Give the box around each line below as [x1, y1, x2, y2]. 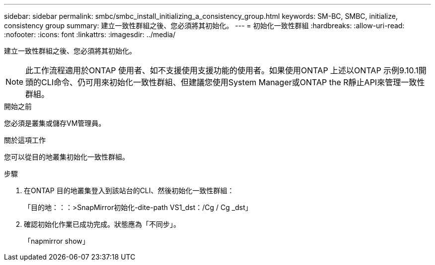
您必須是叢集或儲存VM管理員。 [4, 119, 106, 127]
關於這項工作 [4, 136, 46, 144]
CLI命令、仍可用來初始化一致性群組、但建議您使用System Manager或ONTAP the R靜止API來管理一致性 [41, 77, 425, 87]
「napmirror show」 [24, 237, 89, 245]
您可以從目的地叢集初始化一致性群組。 [4, 153, 129, 161]
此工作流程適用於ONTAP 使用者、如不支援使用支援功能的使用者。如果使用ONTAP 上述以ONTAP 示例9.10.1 [25, 65, 419, 75]
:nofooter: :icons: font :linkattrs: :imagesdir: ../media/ [4, 30, 176, 39]
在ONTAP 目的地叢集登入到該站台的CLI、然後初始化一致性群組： [24, 186, 234, 195]
